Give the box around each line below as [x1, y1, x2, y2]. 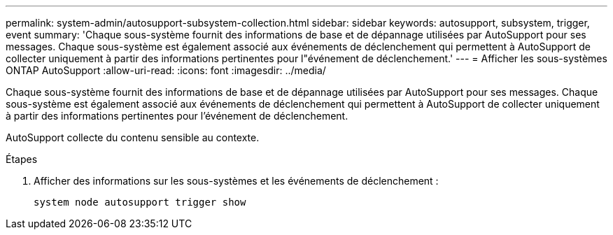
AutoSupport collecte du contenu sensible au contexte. [6, 131, 260, 143]
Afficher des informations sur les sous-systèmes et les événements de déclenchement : [34, 175, 439, 187]
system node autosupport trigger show [34, 197, 246, 208]
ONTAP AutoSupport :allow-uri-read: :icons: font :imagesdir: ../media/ [6, 64, 326, 76]
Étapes [6, 153, 38, 165]
